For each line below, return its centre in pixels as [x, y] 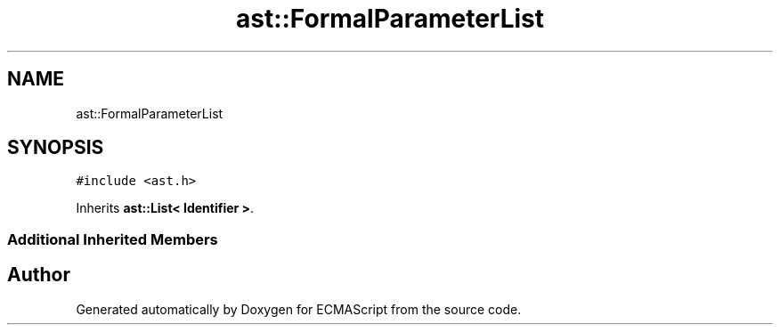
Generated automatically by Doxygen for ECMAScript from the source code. [299, 309]
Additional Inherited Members [113, 239]
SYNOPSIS [56, 148]
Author [39, 275]
